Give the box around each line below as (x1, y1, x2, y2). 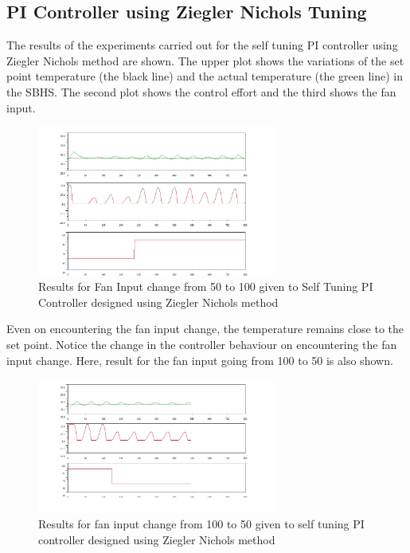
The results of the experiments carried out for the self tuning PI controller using (6, 37, 398, 53)
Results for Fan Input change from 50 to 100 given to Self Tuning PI (38, 278, 373, 295)
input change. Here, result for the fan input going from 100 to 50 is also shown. (6, 351, 393, 368)
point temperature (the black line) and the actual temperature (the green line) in (6, 68, 403, 84)
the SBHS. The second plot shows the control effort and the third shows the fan (6, 83, 396, 100)
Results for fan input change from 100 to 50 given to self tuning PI (38, 516, 365, 532)
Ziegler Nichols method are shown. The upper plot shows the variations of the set (6, 52, 404, 69)
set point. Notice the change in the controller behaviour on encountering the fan (6, 335, 397, 352)
